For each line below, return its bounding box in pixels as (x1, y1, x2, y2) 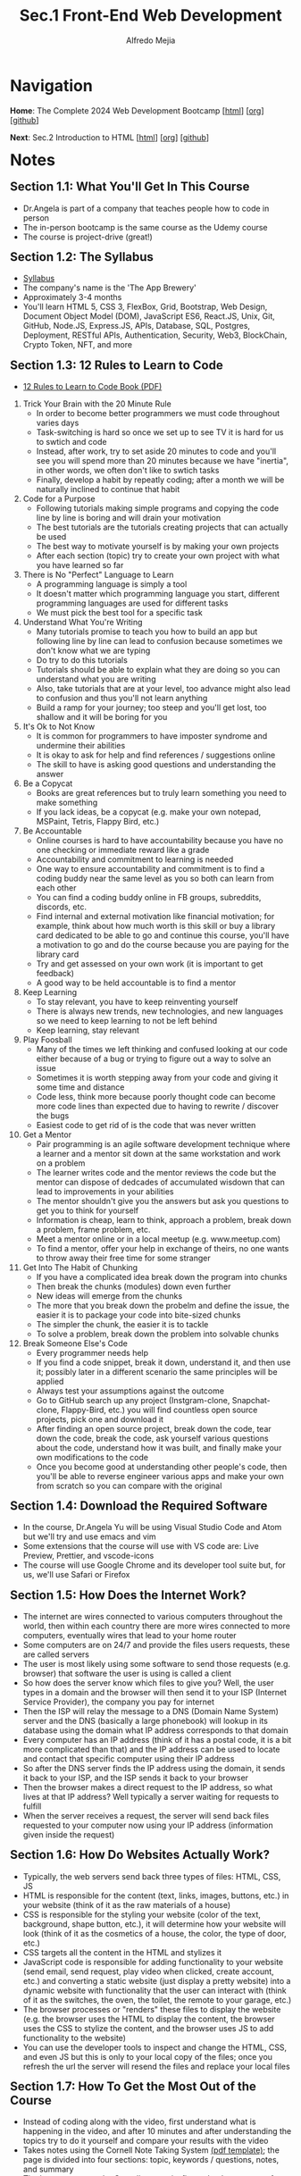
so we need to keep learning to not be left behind (36, 1015, 218, 1025)
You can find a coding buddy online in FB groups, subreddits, (36, 891, 262, 902)
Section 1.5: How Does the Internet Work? (10, 1587, 247, 1603)
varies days (36, 417, 79, 428)
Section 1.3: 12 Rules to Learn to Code (10, 357, 223, 372)
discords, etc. (36, 901, 87, 912)
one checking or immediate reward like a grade (36, 844, 210, 855)
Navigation (10, 75, 93, 96)
